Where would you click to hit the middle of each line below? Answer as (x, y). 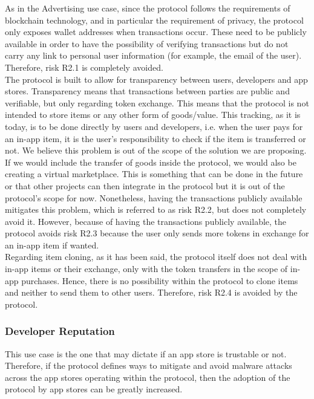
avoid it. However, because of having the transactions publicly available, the (146, 221)
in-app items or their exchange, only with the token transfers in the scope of (146, 269)
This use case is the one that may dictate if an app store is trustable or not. (146, 353)
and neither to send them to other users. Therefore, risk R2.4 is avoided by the (151, 292)
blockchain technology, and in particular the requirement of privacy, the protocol (154, 20)
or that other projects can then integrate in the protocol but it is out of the (145, 185)
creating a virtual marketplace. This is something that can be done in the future (154, 174)
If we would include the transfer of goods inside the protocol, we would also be (151, 162)
